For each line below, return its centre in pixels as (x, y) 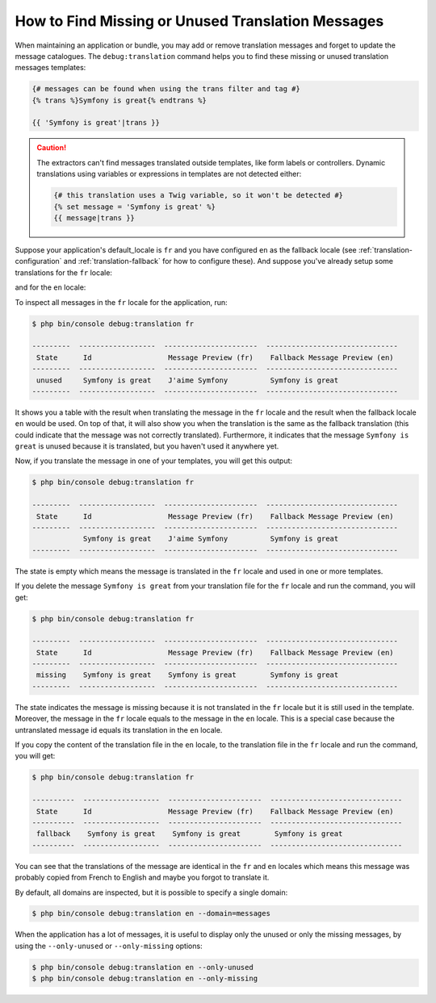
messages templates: (50, 68)
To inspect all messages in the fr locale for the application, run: (121, 302)
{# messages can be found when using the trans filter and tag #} (166, 89)
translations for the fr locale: (64, 272)
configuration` (38, 261)
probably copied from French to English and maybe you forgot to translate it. (142, 878)
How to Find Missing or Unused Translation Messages (199, 21)
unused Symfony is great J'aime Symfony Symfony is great (188, 380)
